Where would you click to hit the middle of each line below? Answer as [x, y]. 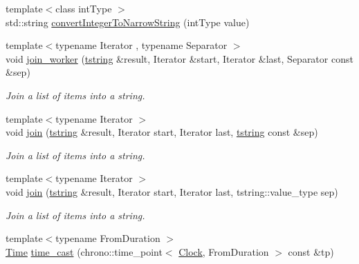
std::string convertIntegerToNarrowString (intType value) [128, 22]
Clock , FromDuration [224, 251]
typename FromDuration [108, 238]
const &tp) [311, 251]
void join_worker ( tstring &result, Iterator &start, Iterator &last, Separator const [179, 58]
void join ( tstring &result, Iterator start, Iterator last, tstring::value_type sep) [172, 191]
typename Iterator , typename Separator [141, 45]
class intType [84, 8]
